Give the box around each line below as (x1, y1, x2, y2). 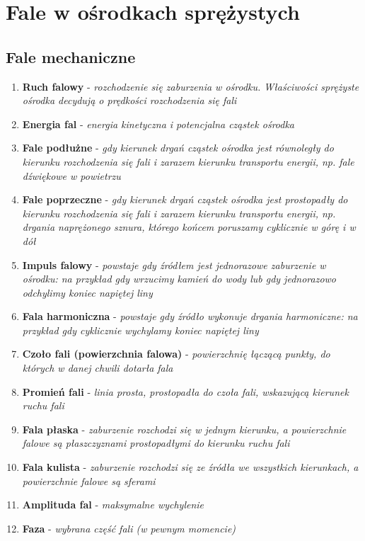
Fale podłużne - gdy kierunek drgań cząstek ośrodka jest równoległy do (22, 140, 334, 155)
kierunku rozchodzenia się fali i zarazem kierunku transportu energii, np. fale (22, 154, 354, 169)
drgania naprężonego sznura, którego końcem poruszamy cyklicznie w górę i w (22, 220, 356, 234)
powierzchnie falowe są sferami (22, 473, 156, 488)
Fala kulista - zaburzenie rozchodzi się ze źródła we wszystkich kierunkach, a (22, 460, 359, 474)
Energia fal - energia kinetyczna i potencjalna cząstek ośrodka (22, 116, 295, 131)
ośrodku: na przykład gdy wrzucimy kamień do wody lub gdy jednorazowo (22, 271, 336, 286)
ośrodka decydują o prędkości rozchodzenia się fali (22, 93, 237, 108)
